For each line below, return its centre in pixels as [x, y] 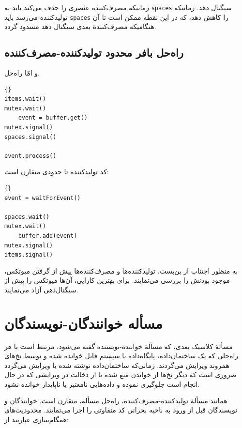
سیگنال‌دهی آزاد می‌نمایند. [41, 289]
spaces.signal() [30, 137]
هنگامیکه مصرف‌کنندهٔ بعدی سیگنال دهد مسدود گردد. [80, 26]
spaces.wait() [27, 217]
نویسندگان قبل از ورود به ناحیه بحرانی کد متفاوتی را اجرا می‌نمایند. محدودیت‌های [121, 410]
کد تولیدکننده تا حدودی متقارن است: [57, 172]
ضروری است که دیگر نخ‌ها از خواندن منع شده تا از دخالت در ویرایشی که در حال [121, 374]
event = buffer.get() [53, 118]
